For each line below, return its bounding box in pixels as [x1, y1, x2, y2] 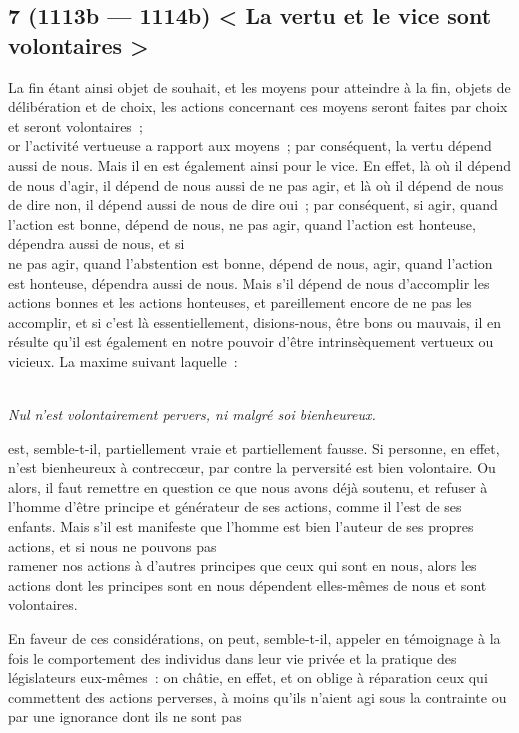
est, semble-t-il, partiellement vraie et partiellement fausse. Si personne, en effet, [8, 437, 500, 458]
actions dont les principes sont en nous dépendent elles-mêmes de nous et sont [8, 574, 487, 595]
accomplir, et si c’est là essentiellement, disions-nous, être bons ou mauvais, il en [8, 311, 502, 332]
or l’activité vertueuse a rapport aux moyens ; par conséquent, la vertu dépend [8, 135, 492, 156]
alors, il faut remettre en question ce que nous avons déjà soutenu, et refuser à [8, 476, 488, 497]
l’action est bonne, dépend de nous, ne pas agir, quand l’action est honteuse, [8, 213, 476, 234]
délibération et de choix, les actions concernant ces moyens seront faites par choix [8, 96, 508, 117]
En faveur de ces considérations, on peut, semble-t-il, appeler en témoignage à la [8, 628, 501, 649]
